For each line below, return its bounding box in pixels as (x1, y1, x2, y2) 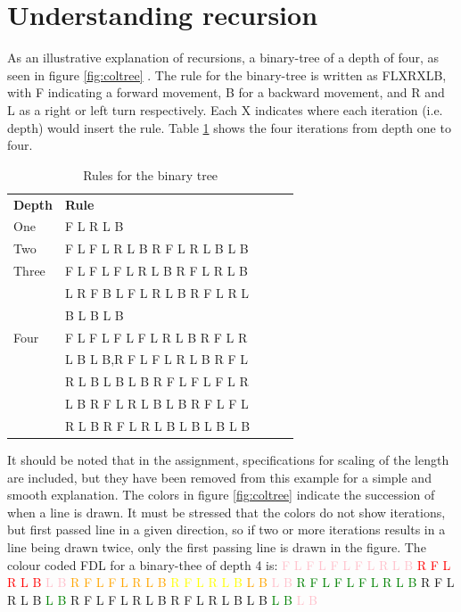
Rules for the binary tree (83, 165, 218, 184)
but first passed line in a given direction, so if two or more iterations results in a (7, 520, 446, 539)
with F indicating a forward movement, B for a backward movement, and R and (7, 83, 445, 102)
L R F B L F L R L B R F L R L (64, 283, 250, 302)
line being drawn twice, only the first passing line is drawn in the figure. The (7, 538, 426, 557)
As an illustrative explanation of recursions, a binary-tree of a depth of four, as (7, 48, 440, 67)
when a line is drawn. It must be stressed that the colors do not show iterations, (7, 502, 446, 521)
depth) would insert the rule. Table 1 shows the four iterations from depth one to (7, 118, 451, 136)
